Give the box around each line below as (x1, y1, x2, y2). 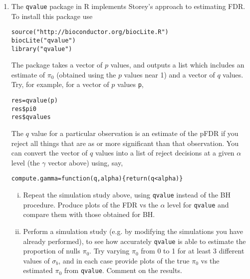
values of (23, 255, 50, 265)
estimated (23, 265, 53, 275)
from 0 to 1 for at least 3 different (141, 245, 245, 256)
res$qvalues (11, 113, 51, 121)
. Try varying (89, 245, 130, 256)
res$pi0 (11, 105, 36, 112)
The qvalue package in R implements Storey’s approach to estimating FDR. (11, 1, 246, 11)
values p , (117, 79, 144, 89)
